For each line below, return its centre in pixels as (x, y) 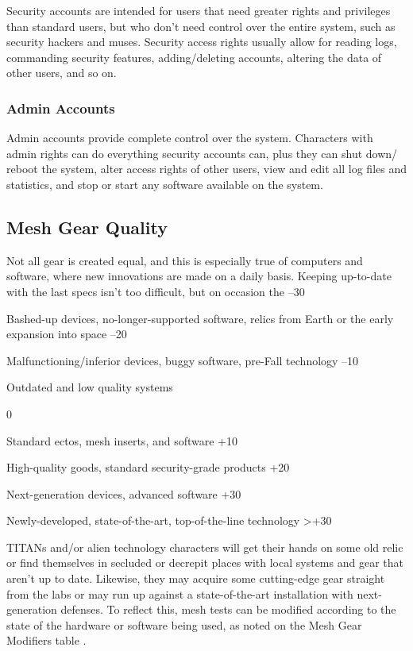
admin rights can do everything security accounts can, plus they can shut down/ (202, 153)
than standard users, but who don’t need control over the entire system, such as (201, 26)
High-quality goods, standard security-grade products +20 (148, 467)
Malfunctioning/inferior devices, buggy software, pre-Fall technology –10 (183, 360)
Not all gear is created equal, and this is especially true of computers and (185, 260)
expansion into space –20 (67, 334)
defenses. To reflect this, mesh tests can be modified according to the (228, 609)
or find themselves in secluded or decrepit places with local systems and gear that (205, 562)
